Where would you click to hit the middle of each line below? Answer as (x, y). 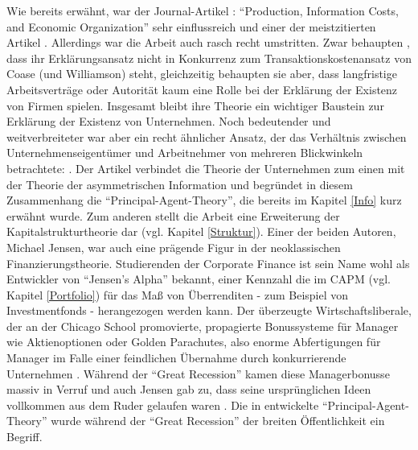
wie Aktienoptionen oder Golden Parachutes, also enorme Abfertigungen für (194, 342)
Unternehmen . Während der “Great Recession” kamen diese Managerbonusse (198, 373)
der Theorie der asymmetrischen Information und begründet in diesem (180, 184)
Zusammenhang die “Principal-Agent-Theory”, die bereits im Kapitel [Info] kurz (204, 200)
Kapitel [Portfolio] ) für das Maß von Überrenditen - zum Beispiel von (178, 294)
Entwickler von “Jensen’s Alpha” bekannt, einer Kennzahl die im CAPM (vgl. (199, 279)
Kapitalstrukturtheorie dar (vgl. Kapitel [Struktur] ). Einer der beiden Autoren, (201, 231)
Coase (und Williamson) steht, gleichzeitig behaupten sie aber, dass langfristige (202, 74)
